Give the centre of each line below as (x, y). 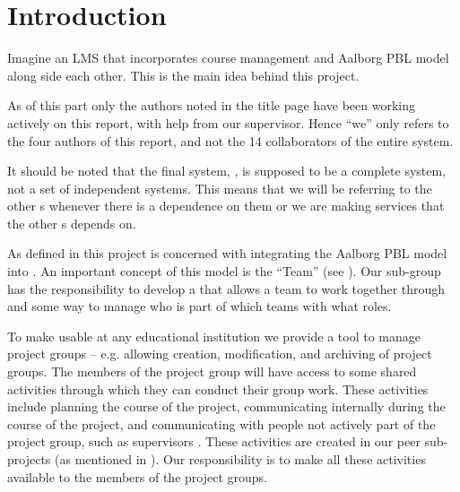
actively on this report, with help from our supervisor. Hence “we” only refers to (228, 122)
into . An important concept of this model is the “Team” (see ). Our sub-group (224, 271)
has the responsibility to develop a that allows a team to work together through (226, 288)
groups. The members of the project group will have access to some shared (212, 371)
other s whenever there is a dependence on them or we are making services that (226, 206)
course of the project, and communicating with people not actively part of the (221, 423)
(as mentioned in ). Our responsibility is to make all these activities (240, 459)
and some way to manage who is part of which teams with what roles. (200, 306)
